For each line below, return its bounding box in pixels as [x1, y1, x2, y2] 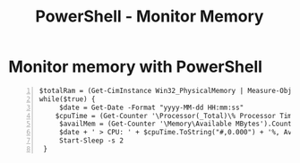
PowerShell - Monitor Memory [35, 6, 264, 27]
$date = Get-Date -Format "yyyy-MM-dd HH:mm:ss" [58, 103, 244, 112]
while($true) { [39, 94, 96, 104]
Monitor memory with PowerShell [8, 56, 263, 77]
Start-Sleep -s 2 [58, 136, 124, 145]
